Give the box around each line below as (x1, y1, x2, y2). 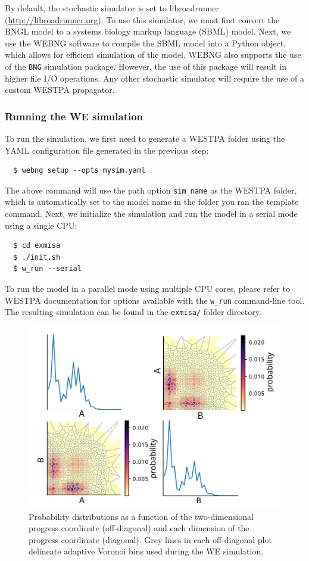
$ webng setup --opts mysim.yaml (13, 166, 146, 175)
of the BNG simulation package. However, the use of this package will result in (5, 60, 286, 72)
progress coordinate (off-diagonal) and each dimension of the (29, 522, 249, 534)
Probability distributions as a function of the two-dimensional (29, 510, 254, 522)
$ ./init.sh (13, 253, 61, 261)
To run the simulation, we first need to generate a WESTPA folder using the (5, 132, 285, 145)
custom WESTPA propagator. (5, 83, 115, 96)
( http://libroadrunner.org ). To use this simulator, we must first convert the (5, 13, 280, 26)
